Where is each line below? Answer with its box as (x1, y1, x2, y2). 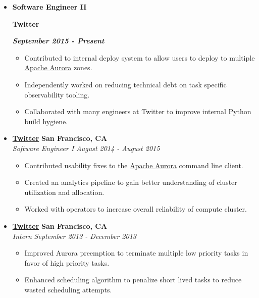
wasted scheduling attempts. (24, 284, 112, 294)
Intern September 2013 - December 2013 (12, 230, 136, 241)
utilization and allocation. (24, 186, 105, 197)
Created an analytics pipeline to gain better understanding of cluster (24, 177, 237, 187)
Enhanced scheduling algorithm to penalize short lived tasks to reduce (24, 274, 242, 285)
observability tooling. (24, 89, 90, 100)
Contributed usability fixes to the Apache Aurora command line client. (24, 160, 243, 170)
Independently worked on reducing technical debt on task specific (24, 79, 227, 89)
